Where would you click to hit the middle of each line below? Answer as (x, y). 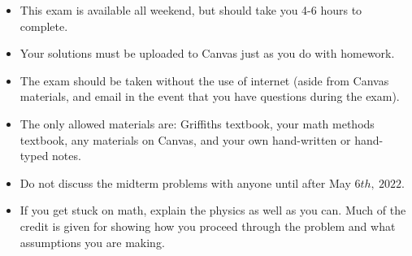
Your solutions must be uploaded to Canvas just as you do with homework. (207, 53)
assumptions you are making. (92, 242)
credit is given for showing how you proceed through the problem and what (208, 226)
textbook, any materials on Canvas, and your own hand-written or (185, 139)
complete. (44, 26)
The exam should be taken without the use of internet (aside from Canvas (204, 80)
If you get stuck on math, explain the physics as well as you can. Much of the (213, 210)
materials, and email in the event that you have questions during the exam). (210, 96)
